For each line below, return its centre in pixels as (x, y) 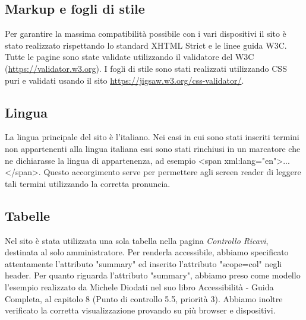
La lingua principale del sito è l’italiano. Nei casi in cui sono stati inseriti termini (152, 137)
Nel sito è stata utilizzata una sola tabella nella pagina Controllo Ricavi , (137, 240)
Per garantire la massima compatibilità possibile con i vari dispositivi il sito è (146, 34)
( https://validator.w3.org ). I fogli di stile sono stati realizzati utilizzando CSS (146, 68)
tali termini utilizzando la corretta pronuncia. (88, 183)
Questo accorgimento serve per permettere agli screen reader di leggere (172, 172)
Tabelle (28, 215)
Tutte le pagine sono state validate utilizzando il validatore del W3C (130, 57)
